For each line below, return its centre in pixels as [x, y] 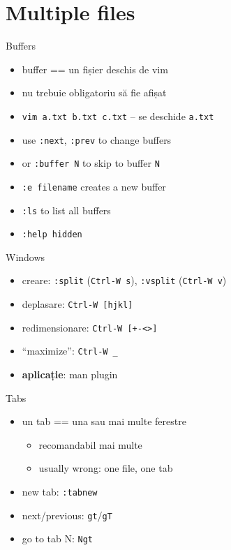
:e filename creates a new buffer [94, 186]
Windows [25, 257]
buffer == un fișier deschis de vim [95, 69]
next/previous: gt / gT [67, 515]
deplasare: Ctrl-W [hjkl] [77, 304]
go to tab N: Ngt [57, 538]
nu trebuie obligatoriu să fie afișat [94, 92]
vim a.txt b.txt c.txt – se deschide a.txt [118, 116]
